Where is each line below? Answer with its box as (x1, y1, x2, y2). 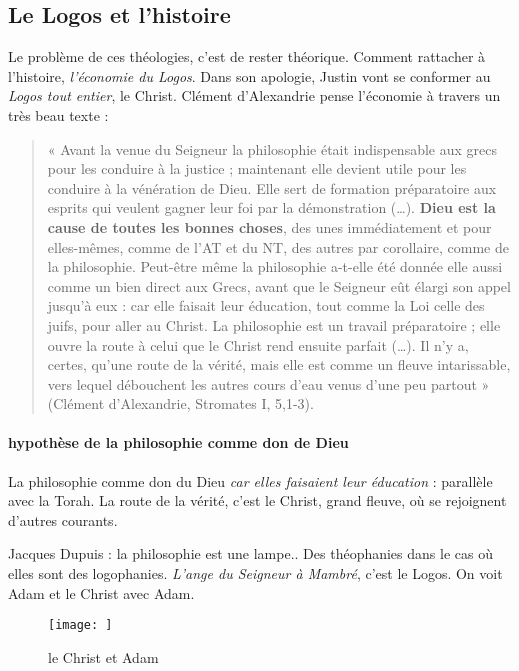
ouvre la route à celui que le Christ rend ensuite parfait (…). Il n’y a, (47, 334, 469, 355)
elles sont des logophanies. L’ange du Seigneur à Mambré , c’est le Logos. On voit (8, 563, 503, 584)
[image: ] (48, 618, 113, 633)
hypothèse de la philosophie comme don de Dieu (8, 432, 349, 453)
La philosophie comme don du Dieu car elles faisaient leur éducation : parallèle (8, 470, 493, 491)
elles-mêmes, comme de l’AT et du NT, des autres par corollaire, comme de (47, 236, 509, 257)
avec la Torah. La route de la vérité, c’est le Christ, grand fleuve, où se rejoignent (8, 490, 507, 511)
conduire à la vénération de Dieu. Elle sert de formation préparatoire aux (47, 177, 497, 198)
